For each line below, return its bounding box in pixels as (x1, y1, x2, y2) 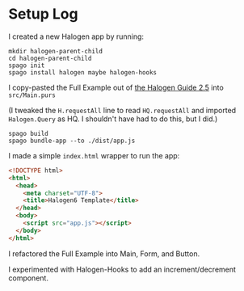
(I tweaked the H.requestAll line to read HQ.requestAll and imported (8, 105, 237, 115)
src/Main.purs (8, 91, 57, 99)
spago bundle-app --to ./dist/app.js (8, 137, 136, 145)
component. (8, 272, 48, 283)
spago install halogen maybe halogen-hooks (8, 68, 158, 77)
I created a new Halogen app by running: (8, 32, 144, 41)
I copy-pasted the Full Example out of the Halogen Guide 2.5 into (8, 82, 224, 92)
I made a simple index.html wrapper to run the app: (8, 150, 180, 160)
